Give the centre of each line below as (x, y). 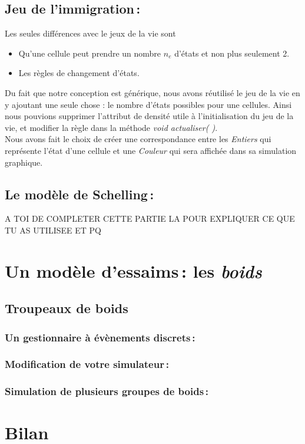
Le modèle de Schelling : (79, 194)
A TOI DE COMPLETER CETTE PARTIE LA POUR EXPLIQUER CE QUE (150, 218)
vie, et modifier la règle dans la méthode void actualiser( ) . (111, 127)
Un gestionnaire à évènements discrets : (100, 337)
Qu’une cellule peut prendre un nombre (90, 53)
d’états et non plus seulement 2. (232, 53)
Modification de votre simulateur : (87, 364)
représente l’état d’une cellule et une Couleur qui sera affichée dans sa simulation (151, 150)
